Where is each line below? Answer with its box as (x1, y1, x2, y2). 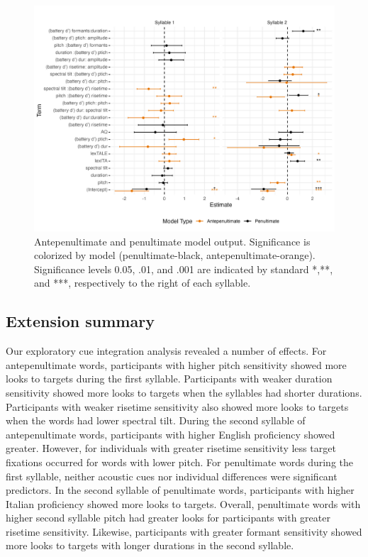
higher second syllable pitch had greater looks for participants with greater (6, 510, 330, 525)
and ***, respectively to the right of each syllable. (34, 275, 251, 290)
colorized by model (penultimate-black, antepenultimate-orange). (34, 248, 316, 263)
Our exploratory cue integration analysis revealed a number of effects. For (6, 343, 327, 358)
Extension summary (6, 310, 155, 332)
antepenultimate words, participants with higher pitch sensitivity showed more (6, 357, 347, 372)
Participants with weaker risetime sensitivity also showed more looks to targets (6, 399, 349, 414)
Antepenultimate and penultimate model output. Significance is (34, 233, 311, 248)
